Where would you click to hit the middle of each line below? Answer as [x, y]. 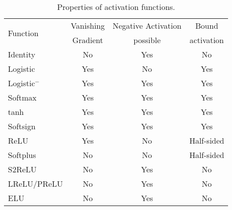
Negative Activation [147, 26]
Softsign [22, 126]
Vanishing [88, 26]
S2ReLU [22, 169]
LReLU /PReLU [35, 184]
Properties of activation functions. [116, 7]
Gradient [87, 40]
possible [147, 40]
